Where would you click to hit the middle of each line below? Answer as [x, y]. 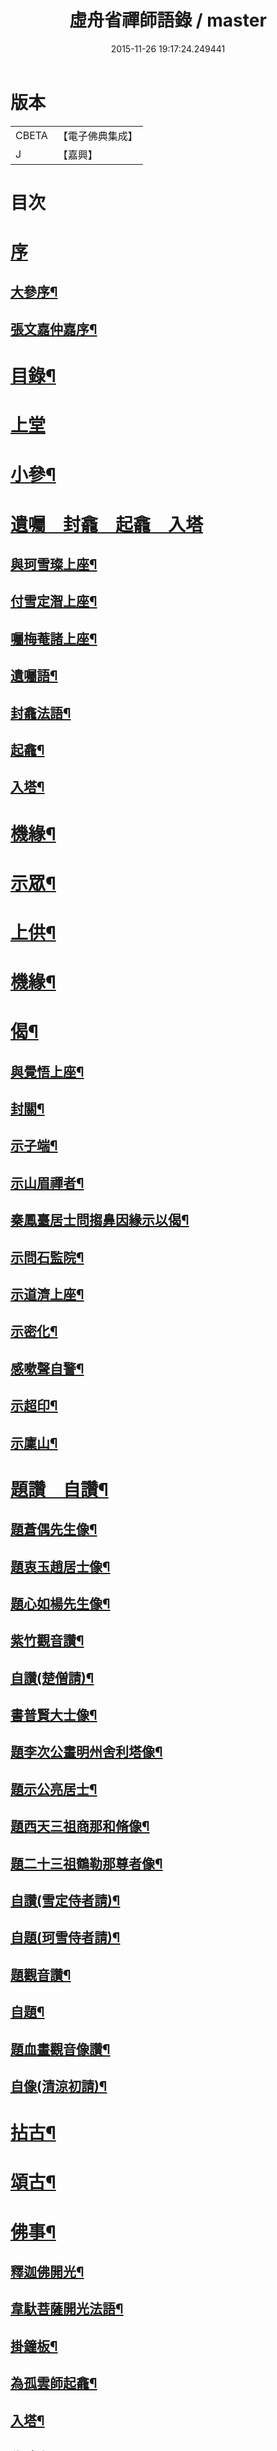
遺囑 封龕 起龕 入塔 [107, 524]
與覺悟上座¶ [47, 1071]
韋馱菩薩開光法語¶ [67, 2309]
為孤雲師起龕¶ [54, 2383]
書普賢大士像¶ [54, 1715]
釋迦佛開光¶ [47, 2271]
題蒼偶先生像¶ [54, 1529]
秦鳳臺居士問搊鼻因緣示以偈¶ [100, 1220]
